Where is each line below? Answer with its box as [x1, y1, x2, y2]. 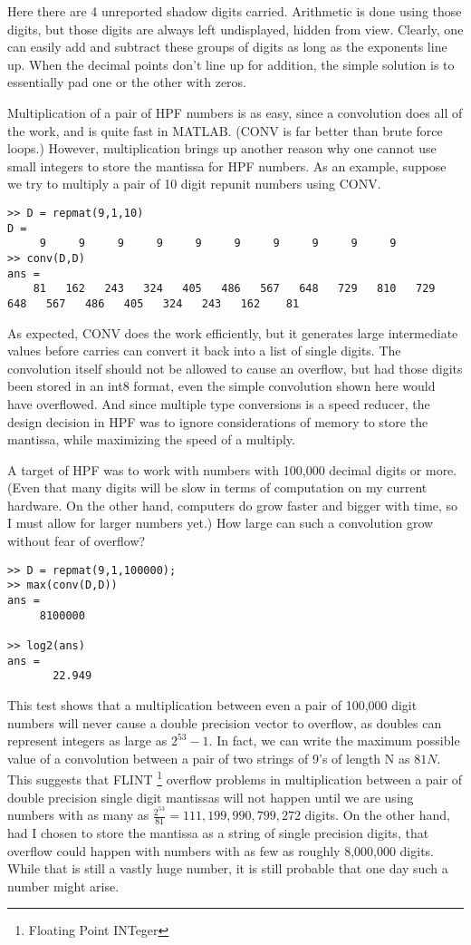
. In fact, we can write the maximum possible [208, 731, 460, 750]
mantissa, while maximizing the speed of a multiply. [7, 430, 295, 449]
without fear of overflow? [7, 531, 146, 550]
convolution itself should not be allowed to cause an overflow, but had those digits [7, 358, 463, 377]
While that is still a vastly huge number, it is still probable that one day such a [7, 859, 448, 878]
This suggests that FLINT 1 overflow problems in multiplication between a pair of [7, 767, 463, 788]
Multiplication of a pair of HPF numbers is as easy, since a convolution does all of [7, 102, 463, 122]
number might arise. [7, 876, 120, 895]
